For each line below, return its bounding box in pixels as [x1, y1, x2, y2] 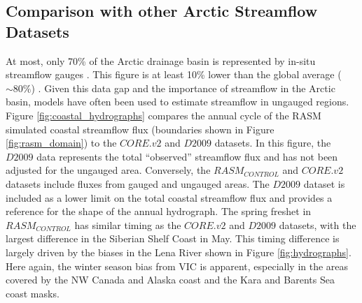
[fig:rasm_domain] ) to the [6, 135, 117, 150]
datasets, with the [279, 217, 356, 232]
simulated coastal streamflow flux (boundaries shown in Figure [6, 121, 274, 136]
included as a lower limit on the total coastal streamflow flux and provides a [6, 190, 333, 205]
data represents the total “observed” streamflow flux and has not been [36, 149, 338, 163]
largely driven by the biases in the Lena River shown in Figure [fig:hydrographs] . [6, 244, 351, 259]
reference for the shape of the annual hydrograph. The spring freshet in [6, 204, 312, 219]
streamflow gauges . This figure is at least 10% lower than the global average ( [6, 67, 342, 82]
